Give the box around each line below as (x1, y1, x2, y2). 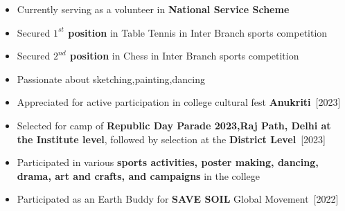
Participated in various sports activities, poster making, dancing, (17, 155, 319, 169)
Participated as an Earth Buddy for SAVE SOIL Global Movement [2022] (17, 192, 339, 206)
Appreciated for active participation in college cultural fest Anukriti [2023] (17, 95, 341, 109)
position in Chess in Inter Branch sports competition (70, 48, 299, 63)
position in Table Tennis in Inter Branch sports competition (68, 25, 328, 39)
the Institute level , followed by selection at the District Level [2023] (17, 131, 326, 146)
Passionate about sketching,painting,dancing (17, 71, 205, 86)
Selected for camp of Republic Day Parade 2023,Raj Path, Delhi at (17, 118, 331, 132)
